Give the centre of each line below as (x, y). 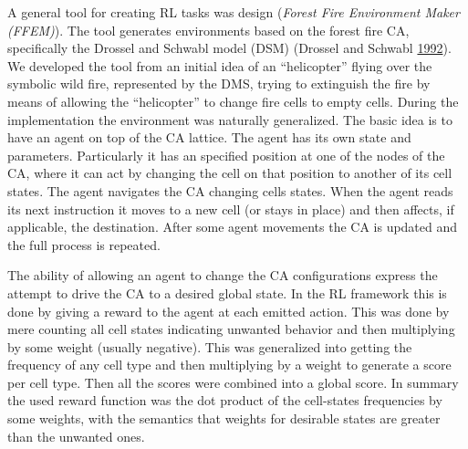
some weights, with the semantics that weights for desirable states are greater (224, 418)
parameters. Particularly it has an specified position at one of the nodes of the (226, 155)
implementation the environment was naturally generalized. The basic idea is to (230, 119)
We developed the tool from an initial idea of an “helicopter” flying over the (220, 65)
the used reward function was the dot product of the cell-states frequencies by (225, 400)
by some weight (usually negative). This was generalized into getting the (210, 346)
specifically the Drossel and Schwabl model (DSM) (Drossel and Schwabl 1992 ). (229, 48)
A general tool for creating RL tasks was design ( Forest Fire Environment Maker (234, 12)
